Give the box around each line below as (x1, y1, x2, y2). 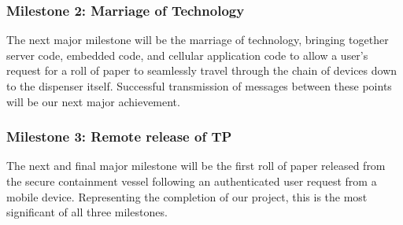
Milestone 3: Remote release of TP (6, 127, 232, 146)
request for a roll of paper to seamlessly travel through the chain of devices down (6, 62, 397, 79)
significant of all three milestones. (6, 204, 168, 220)
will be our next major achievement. (6, 93, 180, 109)
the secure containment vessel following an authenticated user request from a (6, 173, 377, 189)
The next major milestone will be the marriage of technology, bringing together (6, 31, 389, 48)
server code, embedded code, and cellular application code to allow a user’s (6, 46, 368, 63)
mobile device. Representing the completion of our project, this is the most (6, 188, 368, 205)
